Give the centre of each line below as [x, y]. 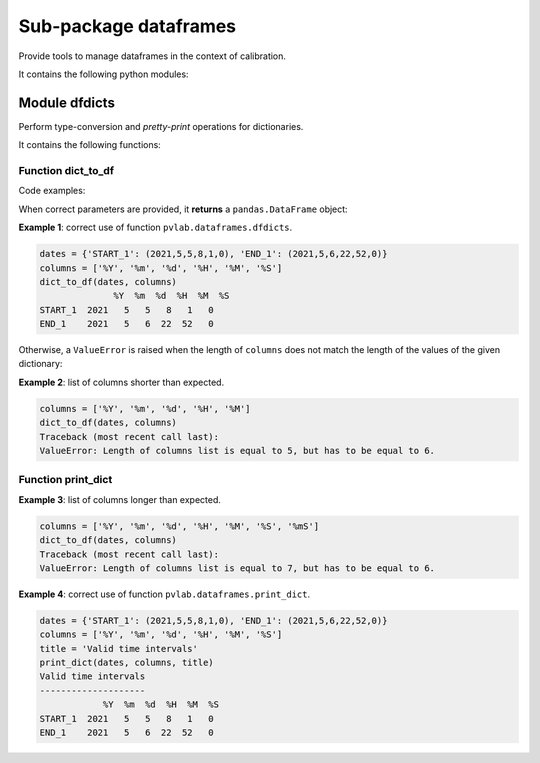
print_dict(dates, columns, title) [126, 663]
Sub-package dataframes [127, 26]
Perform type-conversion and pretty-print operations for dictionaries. [161, 126]
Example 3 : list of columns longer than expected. [120, 499]
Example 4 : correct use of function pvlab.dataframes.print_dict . [164, 594]
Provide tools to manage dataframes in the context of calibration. [152, 56]
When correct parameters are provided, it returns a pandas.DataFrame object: [183, 209]
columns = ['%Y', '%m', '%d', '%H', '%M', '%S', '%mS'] [179, 526]
